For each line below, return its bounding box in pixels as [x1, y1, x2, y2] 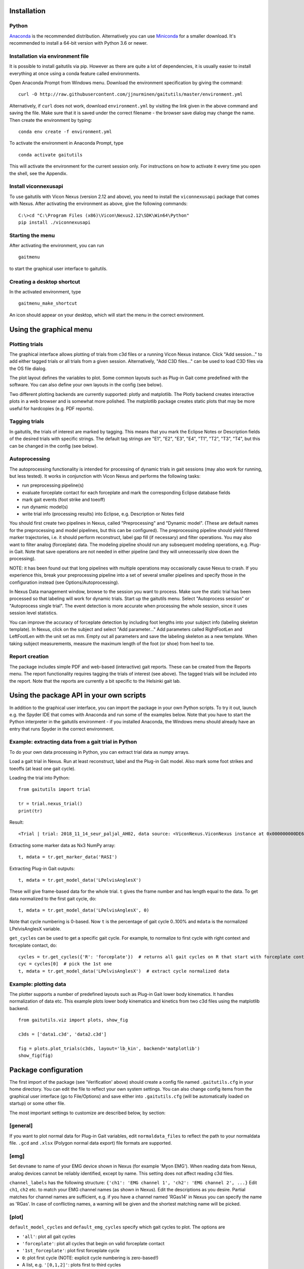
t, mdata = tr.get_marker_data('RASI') [18, 854, 118, 860]
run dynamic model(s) [22, 504, 68, 510]
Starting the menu [9, 231, 55, 239]
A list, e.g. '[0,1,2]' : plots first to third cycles [22, 1262, 121, 1268]
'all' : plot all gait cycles [22, 1233, 76, 1240]
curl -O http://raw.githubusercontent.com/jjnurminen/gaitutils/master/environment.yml [18, 91, 243, 97]
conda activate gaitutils [18, 152, 83, 157]
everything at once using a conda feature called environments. [9, 70, 140, 76]
